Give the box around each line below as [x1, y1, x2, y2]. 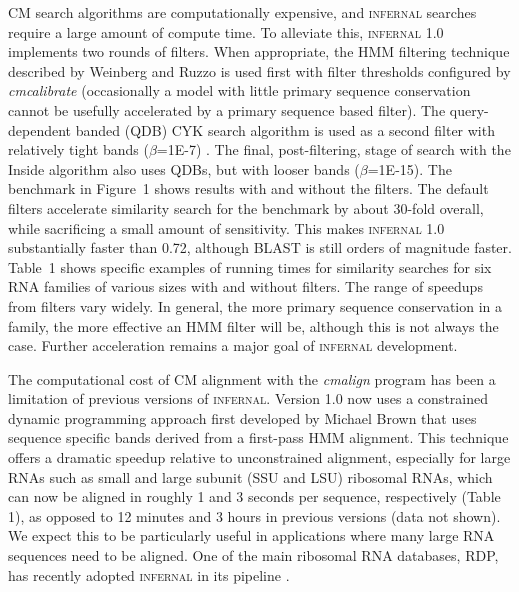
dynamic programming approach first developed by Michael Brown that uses [8, 407, 477, 428]
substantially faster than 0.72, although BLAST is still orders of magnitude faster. [8, 237, 512, 258]
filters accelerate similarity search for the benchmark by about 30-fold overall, [8, 197, 484, 218]
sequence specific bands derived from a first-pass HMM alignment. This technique [8, 427, 509, 448]
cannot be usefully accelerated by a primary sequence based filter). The [8, 99, 446, 120]
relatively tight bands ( [8, 139, 149, 160]
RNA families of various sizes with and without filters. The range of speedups [8, 276, 483, 297]
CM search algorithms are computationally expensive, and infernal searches [8, 2, 477, 22]
